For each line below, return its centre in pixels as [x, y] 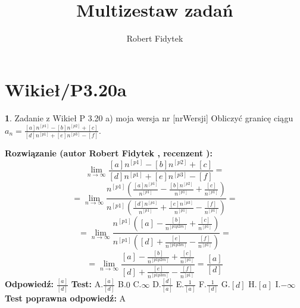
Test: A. [87, 284]
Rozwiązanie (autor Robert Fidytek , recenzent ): [109, 153]
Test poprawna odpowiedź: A [65, 298]
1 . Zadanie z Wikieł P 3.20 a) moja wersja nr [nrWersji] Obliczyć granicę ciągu [149, 117]
